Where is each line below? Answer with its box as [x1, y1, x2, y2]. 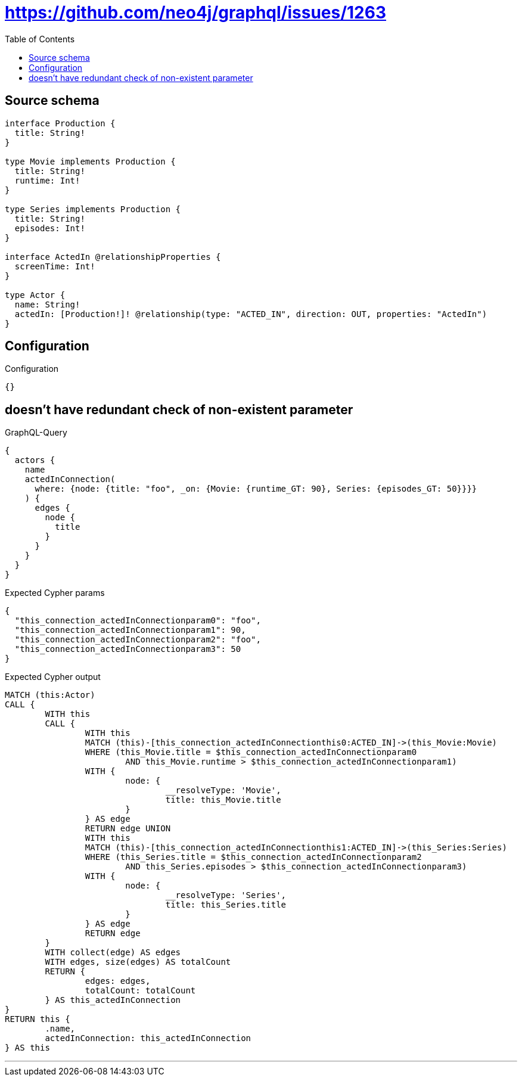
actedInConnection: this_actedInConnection [45, 1033, 251, 1043]
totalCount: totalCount [85, 986, 196, 996]
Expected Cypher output [5, 672, 101, 682]
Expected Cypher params [5, 588, 105, 598]
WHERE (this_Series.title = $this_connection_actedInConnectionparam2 [85, 852, 422, 862]
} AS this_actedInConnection [45, 995, 181, 1005]
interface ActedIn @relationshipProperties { [5, 251, 221, 262]
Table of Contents [5, 33, 75, 44]
